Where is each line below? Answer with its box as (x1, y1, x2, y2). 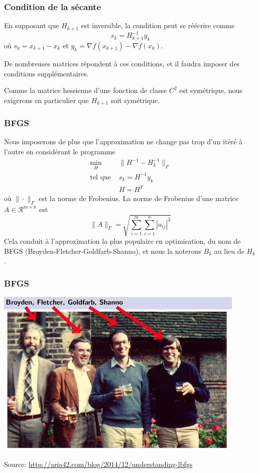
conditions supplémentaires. (4, 68, 89, 78)
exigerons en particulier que (4, 94, 89, 105)
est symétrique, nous (179, 85, 242, 96)
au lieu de (214, 245, 244, 256)
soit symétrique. (110, 94, 160, 105)
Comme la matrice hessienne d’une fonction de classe (4, 85, 167, 96)
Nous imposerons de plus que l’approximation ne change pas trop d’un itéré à (4, 136, 243, 147)
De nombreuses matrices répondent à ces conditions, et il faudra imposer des (4, 58, 240, 68)
